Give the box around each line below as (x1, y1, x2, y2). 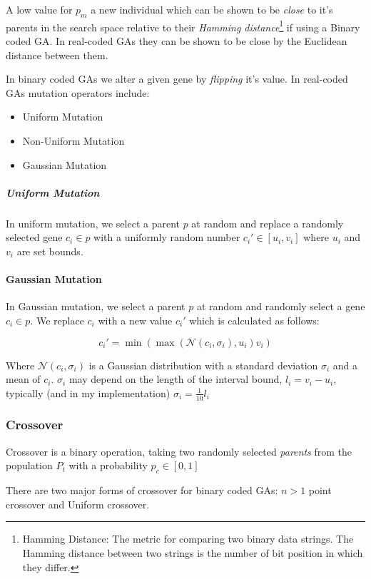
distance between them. (6, 47, 108, 62)
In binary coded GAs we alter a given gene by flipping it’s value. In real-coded (6, 71, 348, 86)
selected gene (6, 230, 63, 245)
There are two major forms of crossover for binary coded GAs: (6, 483, 278, 498)
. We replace (30, 312, 84, 327)
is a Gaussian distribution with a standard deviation (88, 357, 318, 372)
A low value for (6, 2, 73, 16)
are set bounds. (16, 243, 83, 258)
